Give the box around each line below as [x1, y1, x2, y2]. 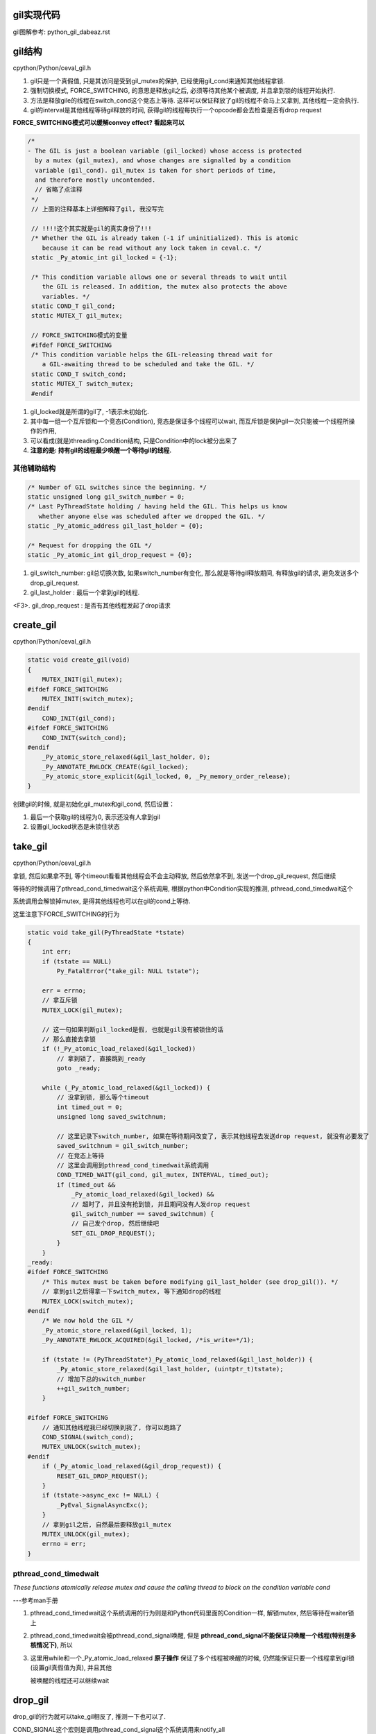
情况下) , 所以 [35, 1641, 73, 1649]
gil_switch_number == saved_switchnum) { [71, 1210, 214, 1218]
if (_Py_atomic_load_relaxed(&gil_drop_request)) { [42, 1462, 222, 1470]
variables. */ [42, 292, 90, 300]
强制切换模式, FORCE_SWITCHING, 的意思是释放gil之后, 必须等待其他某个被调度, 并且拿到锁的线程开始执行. [30, 87, 336, 95]
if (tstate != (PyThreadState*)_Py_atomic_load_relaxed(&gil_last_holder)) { [42, 1355, 314, 1363]
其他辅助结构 [12, 463, 56, 473]
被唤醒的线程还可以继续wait [30, 1676, 110, 1685]
